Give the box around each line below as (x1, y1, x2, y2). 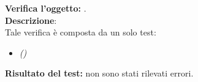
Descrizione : (5, 13, 57, 26)
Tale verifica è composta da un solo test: (5, 26, 156, 39)
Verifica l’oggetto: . (5, 1, 86, 14)
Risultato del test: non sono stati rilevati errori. (5, 67, 194, 80)
